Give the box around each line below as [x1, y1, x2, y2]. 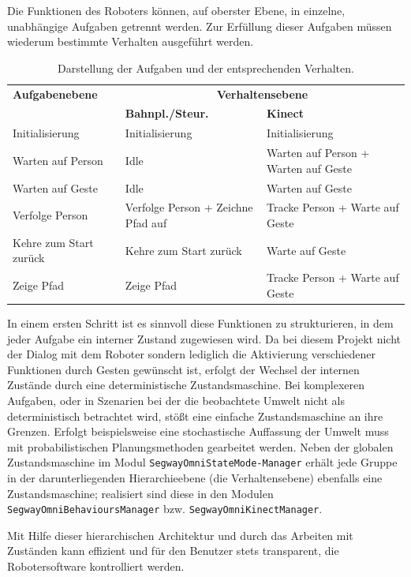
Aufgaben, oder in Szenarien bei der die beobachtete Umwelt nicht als [7, 392, 345, 408]
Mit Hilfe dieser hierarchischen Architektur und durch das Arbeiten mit [7, 526, 353, 543]
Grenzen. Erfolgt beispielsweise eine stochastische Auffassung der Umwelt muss [7, 423, 389, 440]
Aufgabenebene [13, 85, 98, 102]
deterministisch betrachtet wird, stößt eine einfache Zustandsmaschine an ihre [7, 407, 383, 424]
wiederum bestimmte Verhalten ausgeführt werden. [7, 33, 254, 50]
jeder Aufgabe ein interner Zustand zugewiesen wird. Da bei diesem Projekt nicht [7, 330, 401, 347]
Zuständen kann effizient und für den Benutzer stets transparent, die [7, 542, 339, 559]
